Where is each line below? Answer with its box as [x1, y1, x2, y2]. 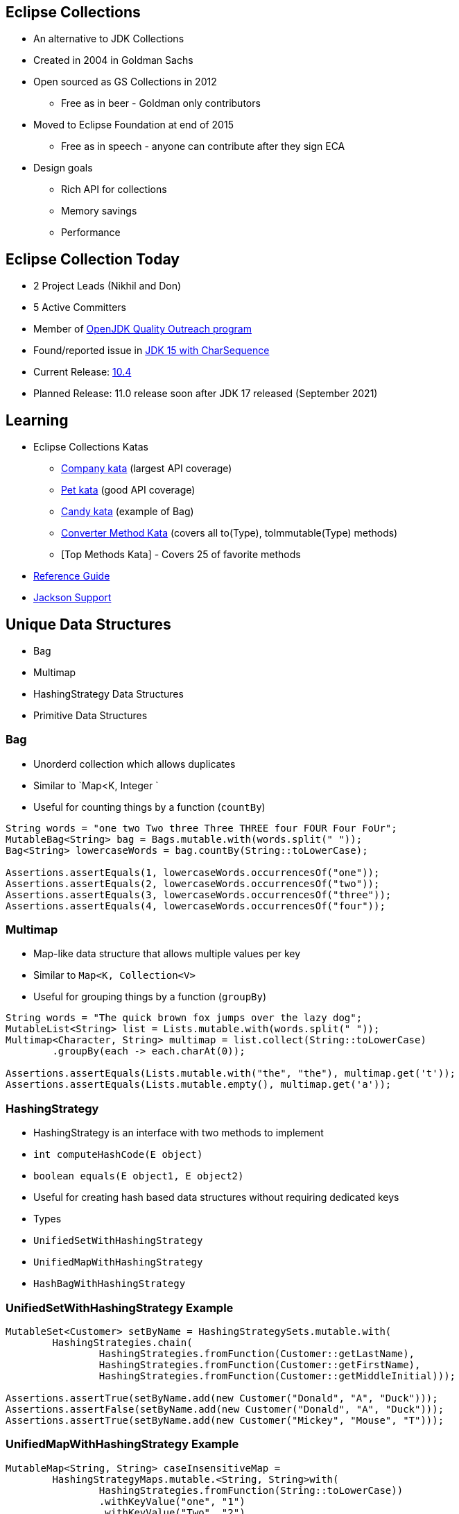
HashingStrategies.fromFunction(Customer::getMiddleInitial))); [98, 1370, 456, 1381]
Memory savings [61, 205, 137, 217]
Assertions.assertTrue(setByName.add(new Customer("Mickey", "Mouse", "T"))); [6, 1414, 444, 1426]
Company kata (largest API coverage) [61, 462, 232, 475]
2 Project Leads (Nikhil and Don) [33, 280, 182, 292]
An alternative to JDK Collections [33, 33, 184, 45]
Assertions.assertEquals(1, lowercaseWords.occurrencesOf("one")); [6, 866, 380, 878]
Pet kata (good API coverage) [61, 484, 196, 496]
